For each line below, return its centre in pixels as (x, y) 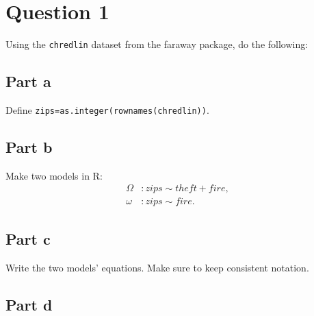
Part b (29, 147)
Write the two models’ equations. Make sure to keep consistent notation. (157, 267)
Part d (29, 304)
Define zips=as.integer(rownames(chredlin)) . (107, 109)
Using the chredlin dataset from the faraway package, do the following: (157, 44)
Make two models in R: (54, 175)
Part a (28, 81)
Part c (28, 238)
